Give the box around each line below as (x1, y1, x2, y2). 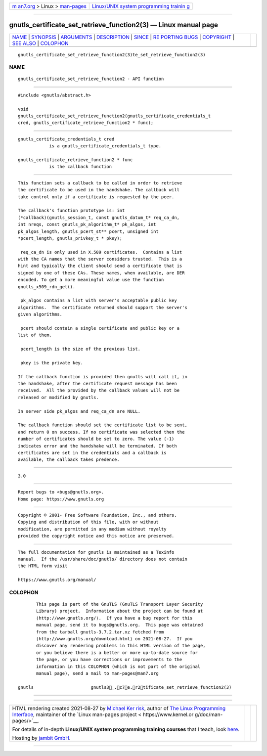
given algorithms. (18, 311, 63, 317)
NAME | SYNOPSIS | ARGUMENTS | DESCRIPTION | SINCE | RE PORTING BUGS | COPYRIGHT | (12, 34, 235, 41)
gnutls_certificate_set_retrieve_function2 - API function (18, 76, 164, 82)
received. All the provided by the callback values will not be (18, 388, 180, 393)
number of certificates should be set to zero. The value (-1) (18, 436, 175, 442)
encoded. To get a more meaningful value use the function (18, 277, 164, 283)
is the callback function (49, 164, 112, 170)
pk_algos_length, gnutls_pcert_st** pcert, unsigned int (18, 228, 159, 234)
